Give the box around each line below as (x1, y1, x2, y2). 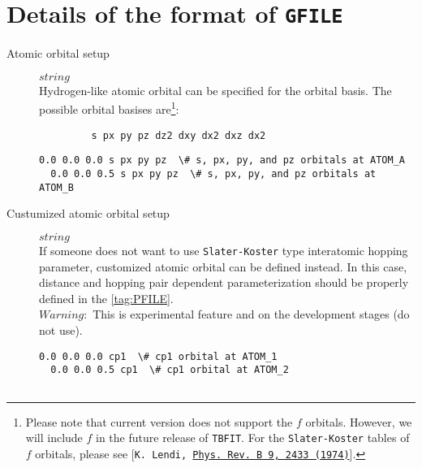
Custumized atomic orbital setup (6, 205, 170, 222)
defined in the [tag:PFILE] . (39, 289, 174, 306)
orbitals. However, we (305, 413, 412, 430)
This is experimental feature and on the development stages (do (93, 305, 410, 323)
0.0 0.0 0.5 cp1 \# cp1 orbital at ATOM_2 (50, 364, 289, 376)
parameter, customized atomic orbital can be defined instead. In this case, (39, 258, 407, 275)
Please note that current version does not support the (25, 413, 293, 430)
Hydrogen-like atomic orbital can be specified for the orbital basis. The (39, 81, 392, 98)
